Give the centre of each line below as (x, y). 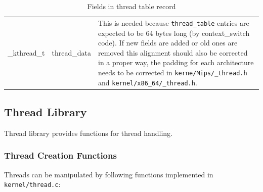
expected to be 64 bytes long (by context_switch (174, 33)
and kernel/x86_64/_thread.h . (148, 82)
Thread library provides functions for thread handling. (88, 133)
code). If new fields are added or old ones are (168, 43)
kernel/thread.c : (32, 184)
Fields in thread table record (131, 6)
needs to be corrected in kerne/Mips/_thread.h (173, 72)
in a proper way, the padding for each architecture (176, 62)
